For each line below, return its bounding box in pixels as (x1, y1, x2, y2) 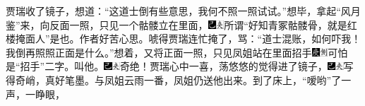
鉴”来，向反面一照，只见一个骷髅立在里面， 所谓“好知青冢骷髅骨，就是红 (6, 17, 357, 32)
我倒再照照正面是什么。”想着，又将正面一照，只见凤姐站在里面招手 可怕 (6, 45, 348, 59)
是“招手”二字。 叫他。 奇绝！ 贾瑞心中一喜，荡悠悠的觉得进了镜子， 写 (6, 59, 354, 73)
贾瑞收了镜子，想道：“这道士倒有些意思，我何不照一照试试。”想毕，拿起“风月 (6, 4, 361, 18)
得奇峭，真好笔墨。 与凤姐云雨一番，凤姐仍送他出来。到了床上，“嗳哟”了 (6, 72, 342, 87)
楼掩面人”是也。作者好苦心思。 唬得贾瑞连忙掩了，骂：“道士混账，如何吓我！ (6, 31, 361, 46)
